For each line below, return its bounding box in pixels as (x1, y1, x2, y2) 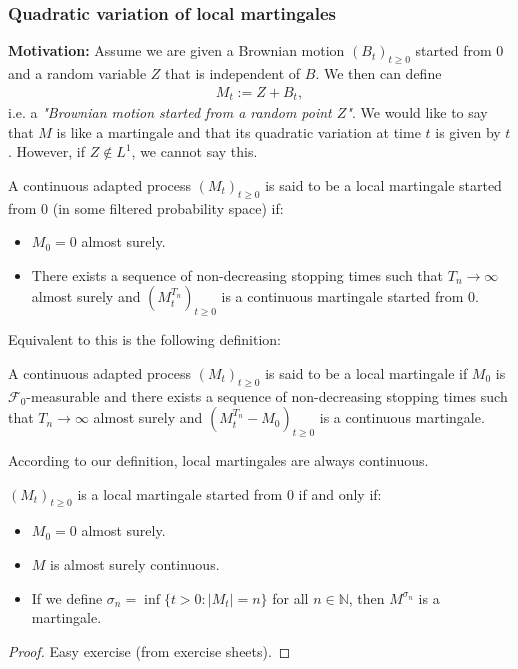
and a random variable (8, 63, 147, 84)
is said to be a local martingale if (265, 362, 468, 383)
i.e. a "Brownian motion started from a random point (8, 102, 332, 123)
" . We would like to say (346, 102, 488, 123)
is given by (435, 121, 501, 142)
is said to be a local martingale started (265, 174, 502, 195)
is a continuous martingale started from (221, 286, 464, 307)
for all (272, 587, 309, 608)
